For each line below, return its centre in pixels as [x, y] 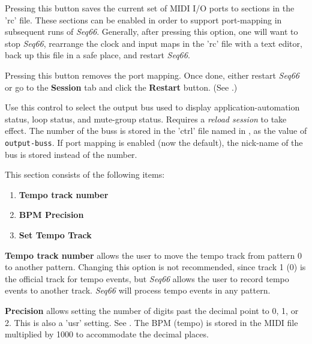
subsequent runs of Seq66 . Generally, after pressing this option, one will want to [151, 32]
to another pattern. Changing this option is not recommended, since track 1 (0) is [155, 267]
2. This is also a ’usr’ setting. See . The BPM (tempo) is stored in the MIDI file [151, 322]
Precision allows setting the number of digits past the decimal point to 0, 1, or [152, 310]
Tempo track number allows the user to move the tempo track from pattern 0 [153, 255]
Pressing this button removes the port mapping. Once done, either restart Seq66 [152, 75]
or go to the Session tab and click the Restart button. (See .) [121, 87]
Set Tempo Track [55, 234]
